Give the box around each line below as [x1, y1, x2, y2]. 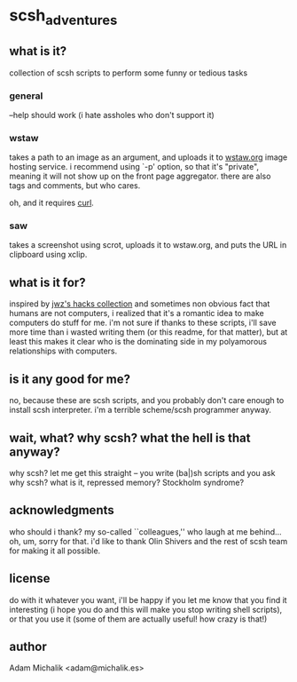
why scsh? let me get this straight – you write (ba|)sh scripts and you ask [9, 467, 276, 478]
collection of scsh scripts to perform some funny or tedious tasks [9, 67, 248, 78]
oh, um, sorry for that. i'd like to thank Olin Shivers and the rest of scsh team [9, 535, 288, 546]
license [9, 571, 51, 586]
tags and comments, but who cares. [9, 180, 141, 191]
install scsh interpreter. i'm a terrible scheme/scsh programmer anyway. [9, 405, 272, 416]
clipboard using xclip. [9, 250, 88, 260]
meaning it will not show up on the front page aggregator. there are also [9, 170, 271, 182]
